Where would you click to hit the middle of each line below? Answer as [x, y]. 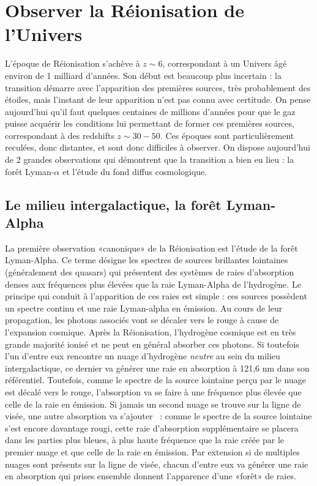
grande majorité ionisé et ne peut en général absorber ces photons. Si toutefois [152, 344]
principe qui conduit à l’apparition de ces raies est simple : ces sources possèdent [156, 296]
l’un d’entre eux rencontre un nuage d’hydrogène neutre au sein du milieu [143, 356]
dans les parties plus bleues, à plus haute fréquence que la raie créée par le [145, 440]
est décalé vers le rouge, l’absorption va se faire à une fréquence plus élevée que [153, 391]
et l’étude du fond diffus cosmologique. [135, 171]
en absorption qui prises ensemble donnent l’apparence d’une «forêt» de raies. [151, 476]
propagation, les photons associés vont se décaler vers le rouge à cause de [142, 320]
